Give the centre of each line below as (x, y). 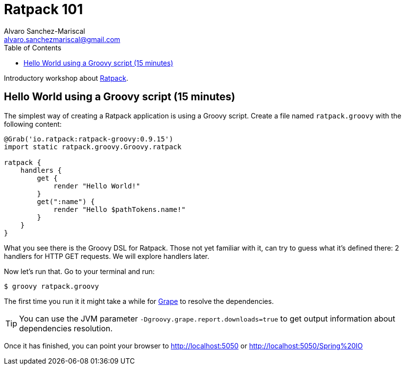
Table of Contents (33, 47)
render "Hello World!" (97, 186)
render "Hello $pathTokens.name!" (119, 209)
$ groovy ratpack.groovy (51, 286)
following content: (33, 124)
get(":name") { (66, 201)
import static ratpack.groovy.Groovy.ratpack (93, 147)
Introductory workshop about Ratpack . (66, 78)
